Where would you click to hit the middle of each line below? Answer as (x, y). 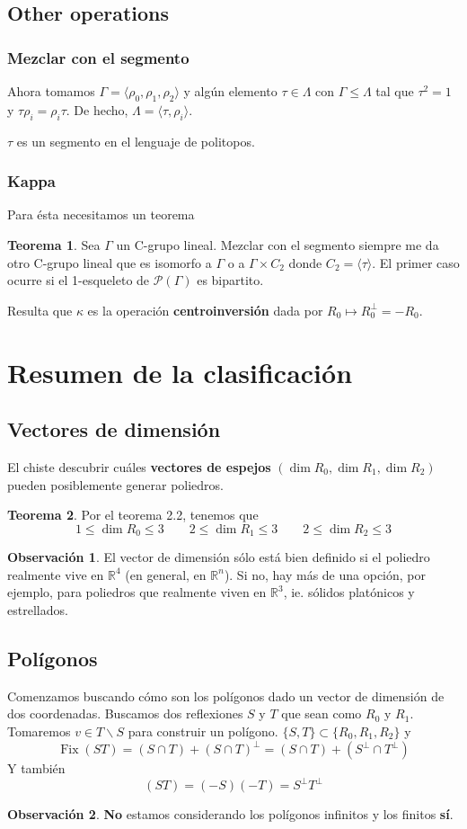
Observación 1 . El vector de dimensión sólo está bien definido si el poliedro (219, 557)
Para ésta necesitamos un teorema (101, 214)
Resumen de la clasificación (180, 372)
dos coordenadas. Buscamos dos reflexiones (125, 713)
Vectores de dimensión (114, 429)
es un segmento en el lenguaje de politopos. (136, 141)
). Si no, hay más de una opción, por (325, 574)
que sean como (322, 713)
